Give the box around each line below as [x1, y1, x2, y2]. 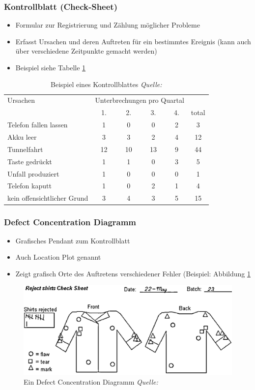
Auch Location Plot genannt [15, 252, 101, 262]
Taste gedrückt [7, 156, 52, 166]
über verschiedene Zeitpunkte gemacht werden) [15, 46, 157, 56]
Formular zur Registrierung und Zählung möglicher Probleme [15, 20, 200, 30]
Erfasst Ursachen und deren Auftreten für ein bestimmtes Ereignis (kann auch [15, 36, 251, 46]
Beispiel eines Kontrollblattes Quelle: [51, 79, 162, 89]
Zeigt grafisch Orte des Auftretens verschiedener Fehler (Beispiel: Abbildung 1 [15, 268, 251, 278]
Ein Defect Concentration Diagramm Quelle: [24, 377, 158, 387]
